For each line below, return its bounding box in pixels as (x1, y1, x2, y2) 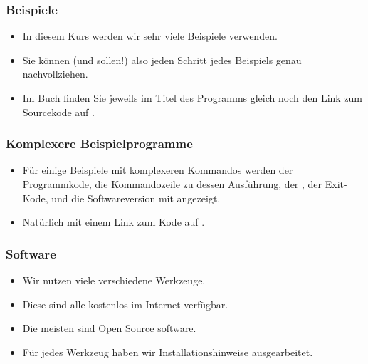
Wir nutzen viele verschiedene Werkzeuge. (22, 273, 206, 287)
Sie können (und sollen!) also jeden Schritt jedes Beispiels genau (22, 52, 302, 67)
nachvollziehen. (22, 66, 88, 81)
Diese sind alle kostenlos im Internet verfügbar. (22, 296, 228, 311)
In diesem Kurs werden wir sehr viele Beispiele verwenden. (22, 28, 278, 43)
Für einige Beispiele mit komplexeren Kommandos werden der (22, 162, 293, 177)
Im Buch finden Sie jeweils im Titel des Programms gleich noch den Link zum (22, 90, 363, 105)
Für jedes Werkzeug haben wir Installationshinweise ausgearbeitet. (22, 344, 313, 359)
